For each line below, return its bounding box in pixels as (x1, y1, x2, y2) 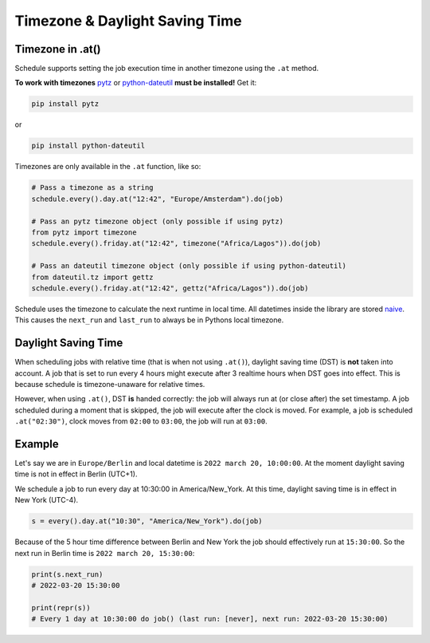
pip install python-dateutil (31, 141, 146, 151)
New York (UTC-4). (14, 495, 79, 505)
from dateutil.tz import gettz (31, 272, 154, 282)
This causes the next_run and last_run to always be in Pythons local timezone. (14, 315, 284, 325)
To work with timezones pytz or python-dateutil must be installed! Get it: (14, 78, 257, 88)
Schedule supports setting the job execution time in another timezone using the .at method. (14, 64, 319, 73)
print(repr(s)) (31, 603, 91, 612)
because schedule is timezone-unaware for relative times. (14, 379, 205, 389)
